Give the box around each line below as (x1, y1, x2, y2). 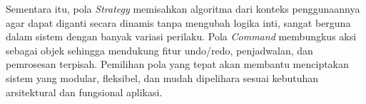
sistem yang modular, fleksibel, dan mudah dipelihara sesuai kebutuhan (6, 70, 319, 85)
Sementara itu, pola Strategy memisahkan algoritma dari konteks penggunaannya (6, 1, 360, 16)
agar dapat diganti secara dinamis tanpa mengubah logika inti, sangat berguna (6, 15, 351, 30)
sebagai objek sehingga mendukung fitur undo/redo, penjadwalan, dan (6, 42, 313, 57)
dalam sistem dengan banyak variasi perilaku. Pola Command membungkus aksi (6, 29, 357, 44)
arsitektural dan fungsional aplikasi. (6, 84, 163, 99)
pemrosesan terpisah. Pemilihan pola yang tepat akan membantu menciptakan (6, 57, 349, 71)
